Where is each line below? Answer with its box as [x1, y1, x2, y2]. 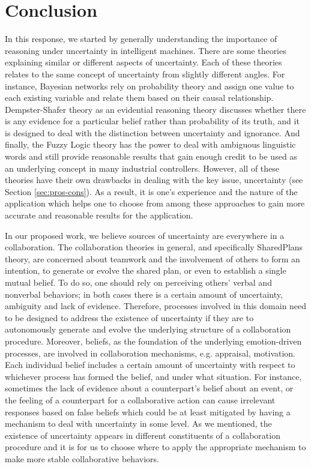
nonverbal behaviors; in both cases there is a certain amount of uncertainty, [5, 288, 283, 300]
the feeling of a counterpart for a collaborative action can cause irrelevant [5, 393, 276, 406]
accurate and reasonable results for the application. [5, 209, 193, 221]
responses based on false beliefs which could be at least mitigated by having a [5, 405, 291, 418]
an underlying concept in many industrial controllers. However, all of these [5, 161, 280, 174]
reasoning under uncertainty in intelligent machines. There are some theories [5, 44, 286, 56]
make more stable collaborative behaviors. [5, 452, 159, 465]
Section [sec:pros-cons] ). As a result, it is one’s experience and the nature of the [5, 185, 298, 197]
